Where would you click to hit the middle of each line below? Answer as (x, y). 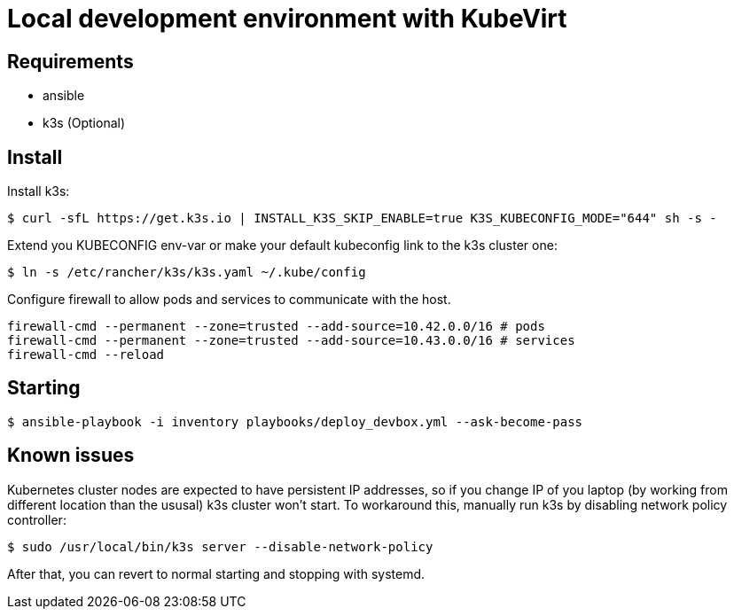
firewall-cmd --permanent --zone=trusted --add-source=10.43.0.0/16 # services (291, 341)
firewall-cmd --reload (86, 355)
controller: (37, 519)
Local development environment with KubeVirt (287, 19)
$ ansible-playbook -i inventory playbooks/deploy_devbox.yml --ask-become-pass (295, 421)
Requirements (70, 61)
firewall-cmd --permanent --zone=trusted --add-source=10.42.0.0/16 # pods (276, 327)
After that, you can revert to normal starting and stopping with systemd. (216, 573)
